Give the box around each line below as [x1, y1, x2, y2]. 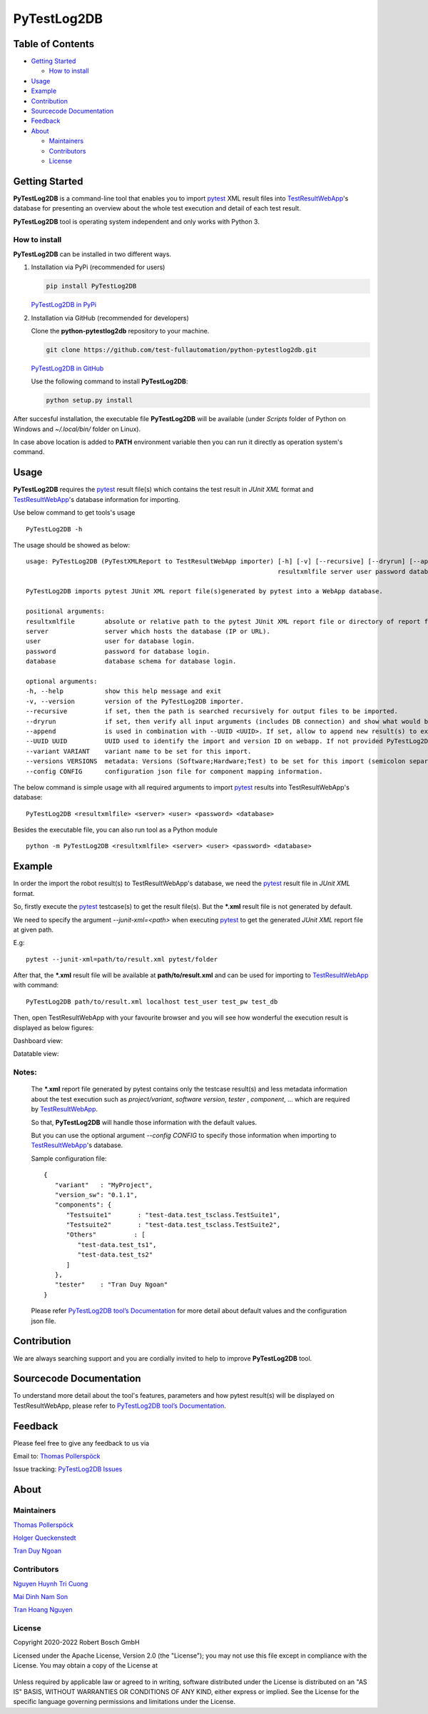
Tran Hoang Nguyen [13, 1605, 73, 1614]
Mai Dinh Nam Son [13, 1592, 68, 1600]
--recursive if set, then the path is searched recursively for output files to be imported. [26, 707, 399, 715]
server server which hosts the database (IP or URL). [26, 627, 270, 635]
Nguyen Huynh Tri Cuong [13, 1579, 88, 1588]
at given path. [13, 925, 53, 934]
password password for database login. [26, 647, 210, 655]
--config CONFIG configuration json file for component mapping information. [26, 767, 323, 775]
